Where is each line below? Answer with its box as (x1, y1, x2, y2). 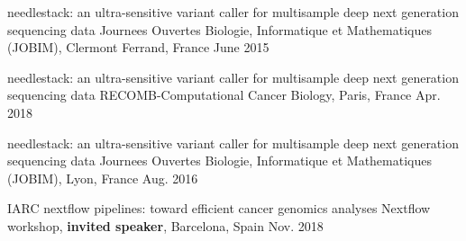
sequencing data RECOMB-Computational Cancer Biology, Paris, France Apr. (7, 85, 441, 104)
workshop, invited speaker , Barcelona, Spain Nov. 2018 (7, 216, 324, 235)
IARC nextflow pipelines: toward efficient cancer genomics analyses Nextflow (7, 199, 431, 218)
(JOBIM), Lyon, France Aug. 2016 (7, 168, 198, 187)
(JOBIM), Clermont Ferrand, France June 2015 (7, 38, 270, 57)
